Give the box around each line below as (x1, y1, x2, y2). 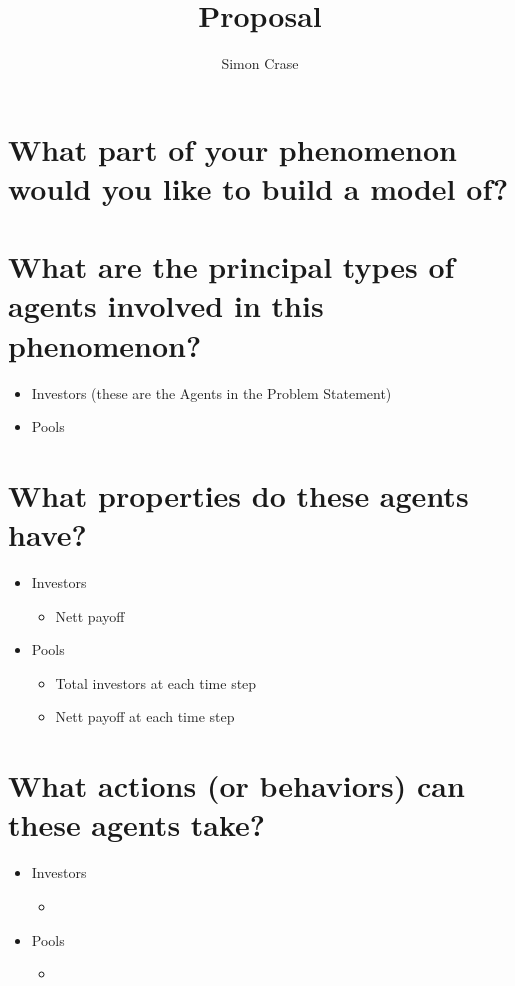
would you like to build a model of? (8, 167, 509, 208)
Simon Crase (221, 53, 299, 74)
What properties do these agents (8, 474, 469, 515)
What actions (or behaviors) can (8, 765, 465, 806)
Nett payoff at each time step (55, 706, 235, 727)
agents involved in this (8, 285, 324, 326)
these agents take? (8, 804, 266, 845)
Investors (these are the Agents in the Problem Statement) (31, 382, 392, 403)
